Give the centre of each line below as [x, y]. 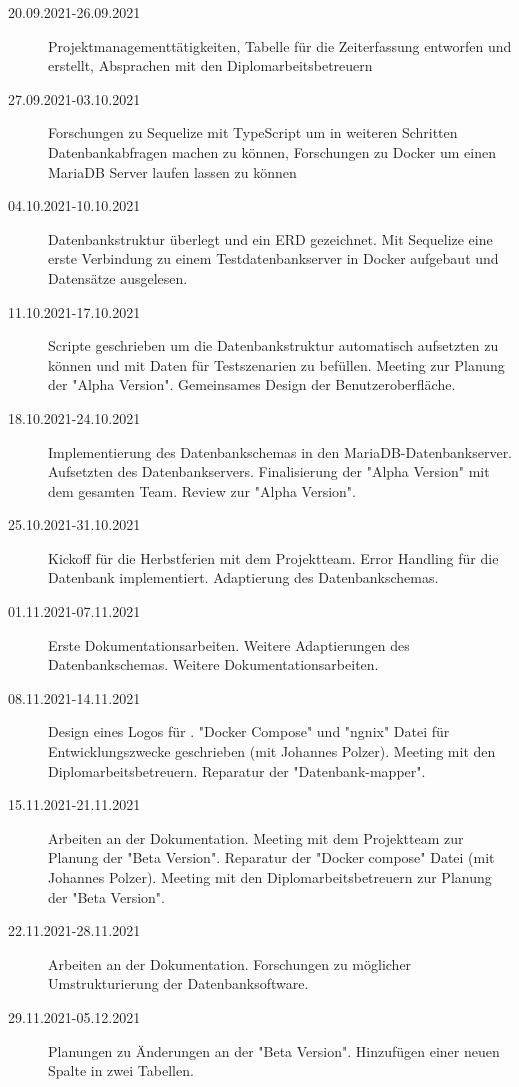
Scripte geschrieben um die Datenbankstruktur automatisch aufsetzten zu [273, 345]
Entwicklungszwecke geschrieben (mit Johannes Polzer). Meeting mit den [272, 751]
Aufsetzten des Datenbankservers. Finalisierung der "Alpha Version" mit [269, 471]
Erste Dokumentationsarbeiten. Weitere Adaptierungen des [229, 644]
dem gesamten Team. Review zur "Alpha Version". [202, 490]
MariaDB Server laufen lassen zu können [172, 171]
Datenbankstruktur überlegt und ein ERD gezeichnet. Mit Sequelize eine [270, 238]
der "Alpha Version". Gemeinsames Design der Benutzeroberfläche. [252, 384]
